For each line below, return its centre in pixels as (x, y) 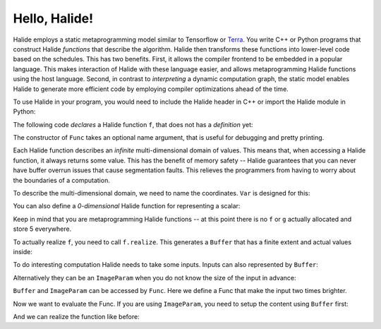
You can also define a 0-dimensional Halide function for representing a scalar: (127, 206)
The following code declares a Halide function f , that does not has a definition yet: (133, 124)
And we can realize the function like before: (77, 316)
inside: (23, 251)
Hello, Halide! (53, 18)
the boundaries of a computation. (62, 180)
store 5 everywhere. (42, 229)
